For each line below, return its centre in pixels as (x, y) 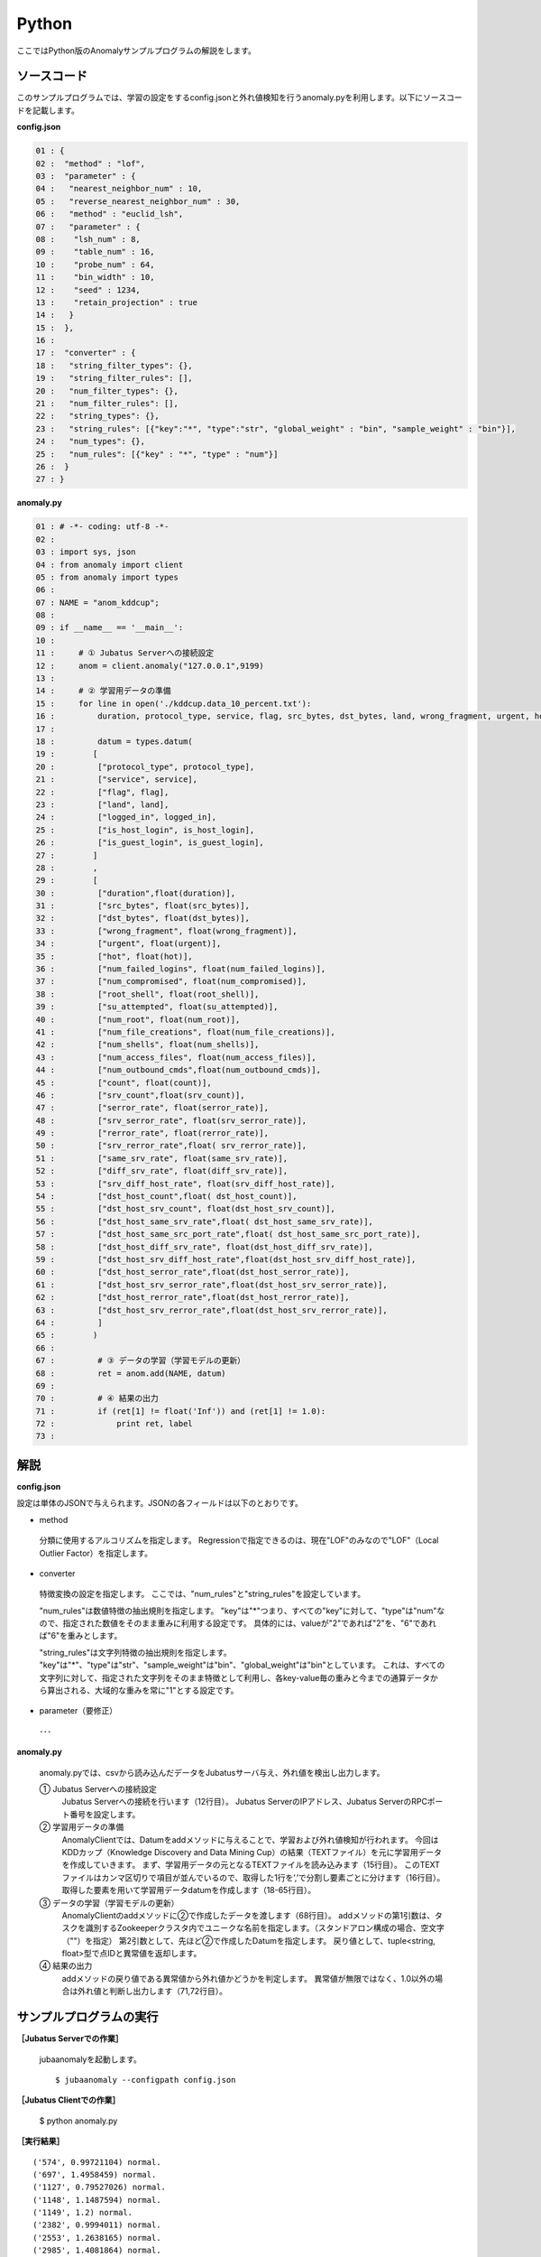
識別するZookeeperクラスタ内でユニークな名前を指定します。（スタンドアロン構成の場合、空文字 (265, 1928)
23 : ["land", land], (102, 804)
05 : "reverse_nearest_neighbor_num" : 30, (138, 201)
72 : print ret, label (114, 1424)
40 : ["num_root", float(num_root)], (138, 1019)
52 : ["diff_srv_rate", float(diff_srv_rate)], (162, 1171)
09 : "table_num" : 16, (95, 252)
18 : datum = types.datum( (114, 741)
